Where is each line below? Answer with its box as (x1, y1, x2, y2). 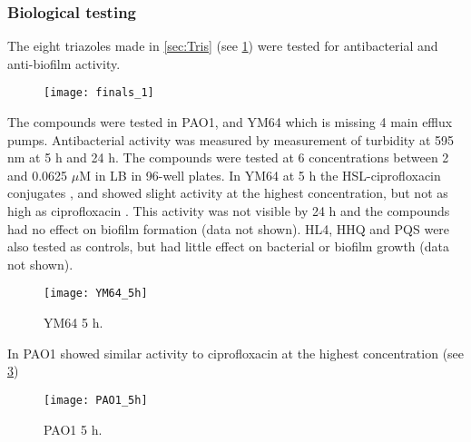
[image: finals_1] (44, 86, 154, 100)
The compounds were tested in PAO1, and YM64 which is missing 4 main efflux (7, 113, 453, 132)
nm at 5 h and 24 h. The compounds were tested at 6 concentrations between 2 (7, 148, 449, 167)
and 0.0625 (7, 165, 68, 184)
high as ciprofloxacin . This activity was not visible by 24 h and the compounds (7, 201, 450, 221)
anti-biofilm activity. (7, 54, 121, 73)
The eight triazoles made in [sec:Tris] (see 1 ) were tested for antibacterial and (7, 36, 438, 55)
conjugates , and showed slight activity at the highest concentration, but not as (7, 183, 448, 202)
